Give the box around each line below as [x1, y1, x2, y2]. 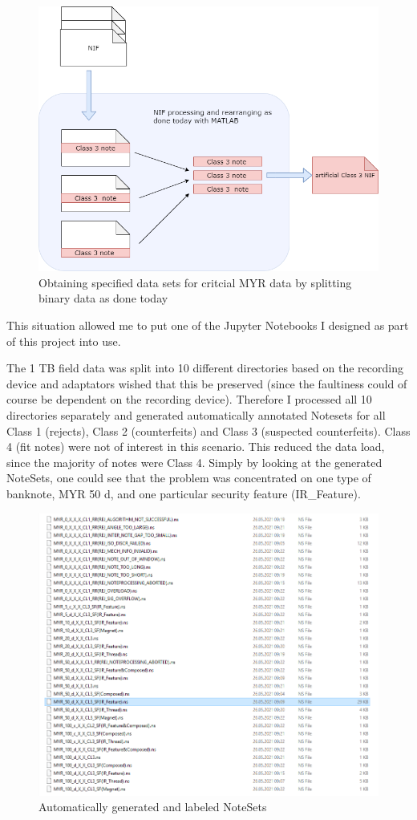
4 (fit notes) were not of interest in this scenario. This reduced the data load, [6, 438, 385, 455]
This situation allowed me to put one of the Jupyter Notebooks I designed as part [6, 317, 409, 333]
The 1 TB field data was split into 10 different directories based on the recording [6, 359, 403, 376]
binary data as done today [38, 290, 168, 306]
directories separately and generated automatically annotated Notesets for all [6, 406, 386, 423]
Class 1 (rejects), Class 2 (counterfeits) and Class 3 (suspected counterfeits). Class [6, 422, 411, 439]
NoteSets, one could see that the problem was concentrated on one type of [6, 469, 371, 486]
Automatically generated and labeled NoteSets [38, 798, 267, 815]
